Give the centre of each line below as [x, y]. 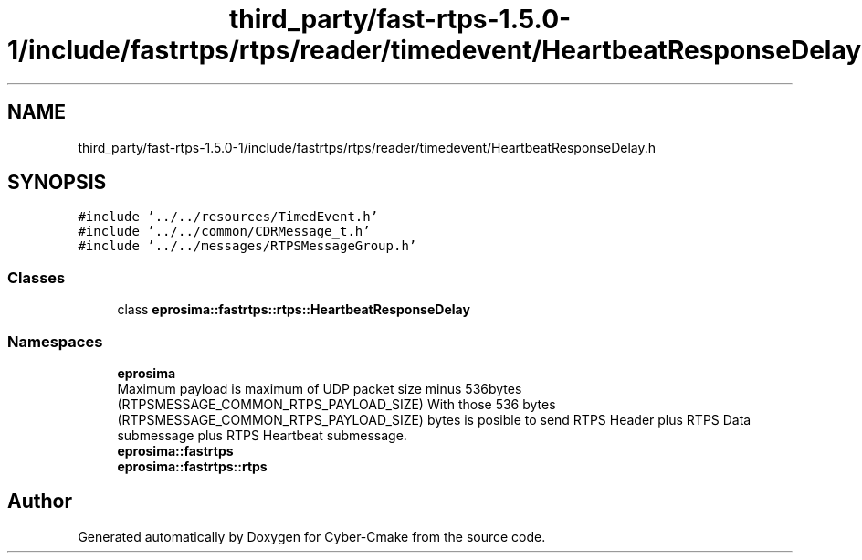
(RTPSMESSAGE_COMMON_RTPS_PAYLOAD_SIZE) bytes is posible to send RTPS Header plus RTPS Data [434, 419]
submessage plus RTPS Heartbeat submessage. [262, 435]
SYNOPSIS [57, 183]
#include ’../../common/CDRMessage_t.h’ [224, 232]
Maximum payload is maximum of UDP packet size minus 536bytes [320, 388]
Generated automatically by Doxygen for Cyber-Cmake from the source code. [312, 536]
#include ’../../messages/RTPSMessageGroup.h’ [247, 246]
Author [40, 502]
